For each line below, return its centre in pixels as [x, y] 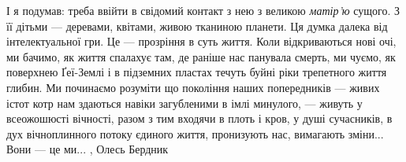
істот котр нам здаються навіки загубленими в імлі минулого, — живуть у [184, 103]
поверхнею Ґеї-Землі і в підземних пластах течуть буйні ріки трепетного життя [197, 72]
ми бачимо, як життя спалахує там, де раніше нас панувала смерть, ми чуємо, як [201, 56]
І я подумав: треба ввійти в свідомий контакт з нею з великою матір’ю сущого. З [203, 10]
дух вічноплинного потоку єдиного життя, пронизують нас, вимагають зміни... [195, 133]
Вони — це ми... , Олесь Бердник [88, 149]
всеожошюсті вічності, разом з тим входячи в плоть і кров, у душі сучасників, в [199, 118]
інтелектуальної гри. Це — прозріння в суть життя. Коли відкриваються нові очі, [201, 41]
